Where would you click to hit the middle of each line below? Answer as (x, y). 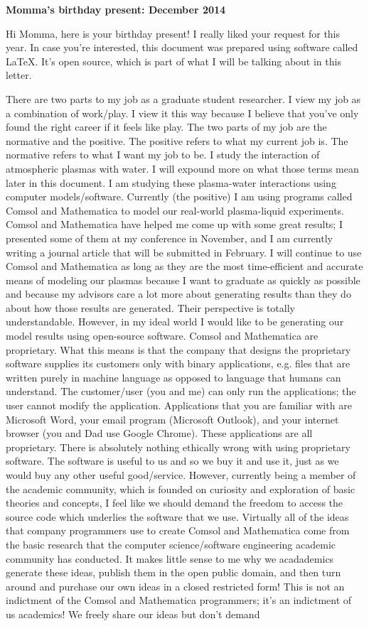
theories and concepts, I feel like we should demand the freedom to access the (175, 503)
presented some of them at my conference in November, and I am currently (169, 238)
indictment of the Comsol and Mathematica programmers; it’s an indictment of (179, 600)
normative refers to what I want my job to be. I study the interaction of (163, 155)
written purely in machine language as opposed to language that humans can (173, 377)
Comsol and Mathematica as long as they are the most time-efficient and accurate (184, 266)
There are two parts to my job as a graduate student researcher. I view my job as (183, 98)
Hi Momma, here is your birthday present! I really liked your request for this (173, 33)
